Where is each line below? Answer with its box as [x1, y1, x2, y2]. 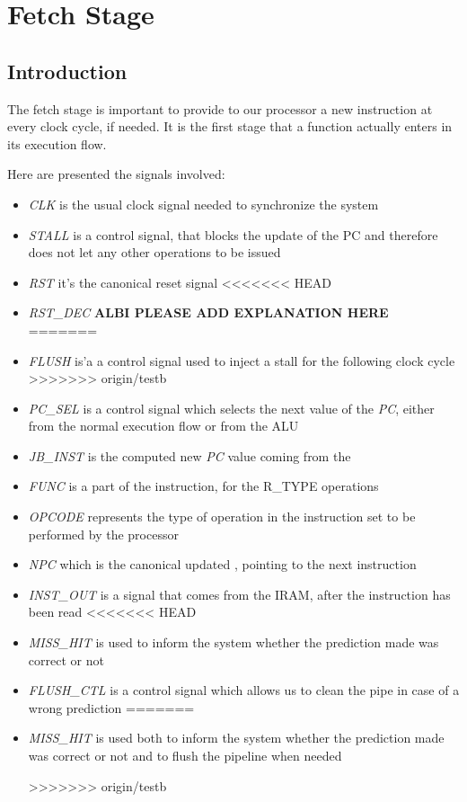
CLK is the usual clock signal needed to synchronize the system [28, 194, 379, 213]
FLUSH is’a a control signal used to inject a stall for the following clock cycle [28, 351, 455, 370]
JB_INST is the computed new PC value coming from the [28, 446, 351, 465]
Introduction [7, 57, 128, 85]
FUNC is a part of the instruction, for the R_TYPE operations [28, 477, 379, 495]
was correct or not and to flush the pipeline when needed [28, 746, 342, 765]
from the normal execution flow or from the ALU [28, 416, 299, 435]
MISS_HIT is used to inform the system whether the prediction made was [28, 633, 439, 652]
